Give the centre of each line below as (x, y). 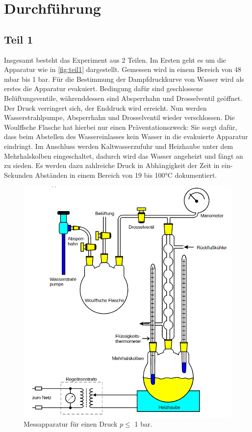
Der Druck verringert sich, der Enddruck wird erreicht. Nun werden (105, 108)
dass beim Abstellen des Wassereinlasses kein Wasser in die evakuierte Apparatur (126, 136)
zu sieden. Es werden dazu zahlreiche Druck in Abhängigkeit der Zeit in (112, 165)
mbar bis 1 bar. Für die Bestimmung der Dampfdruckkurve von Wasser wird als (124, 79)
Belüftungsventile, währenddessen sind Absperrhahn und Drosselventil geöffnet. (123, 98)
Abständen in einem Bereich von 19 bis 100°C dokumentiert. (126, 175)
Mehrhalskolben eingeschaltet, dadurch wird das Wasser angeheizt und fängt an (124, 156)
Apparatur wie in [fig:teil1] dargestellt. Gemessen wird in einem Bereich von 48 (123, 69)
